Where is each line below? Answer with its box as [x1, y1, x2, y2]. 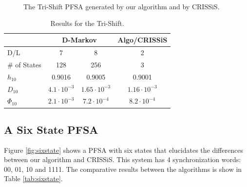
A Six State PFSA [4, 122, 98, 137]
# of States [7, 59, 41, 69]
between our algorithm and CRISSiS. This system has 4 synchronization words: [4, 154, 241, 165]
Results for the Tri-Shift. [50, 18, 124, 28]
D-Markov [62, 35, 97, 45]
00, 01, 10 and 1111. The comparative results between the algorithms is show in [4, 164, 242, 174]
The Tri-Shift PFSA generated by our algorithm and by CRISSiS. [23, 1, 220, 11]
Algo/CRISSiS [117, 35, 168, 45]
